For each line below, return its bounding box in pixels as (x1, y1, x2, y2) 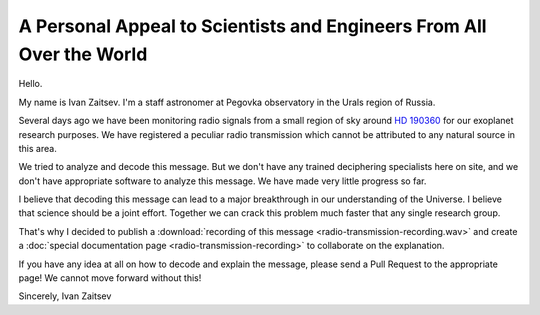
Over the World (18, 43, 148, 65)
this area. (18, 142, 57, 154)
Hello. (18, 78, 43, 90)
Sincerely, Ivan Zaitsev (18, 290, 112, 302)
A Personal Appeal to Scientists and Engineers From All (18, 15, 487, 37)
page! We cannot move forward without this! (18, 272, 202, 284)
